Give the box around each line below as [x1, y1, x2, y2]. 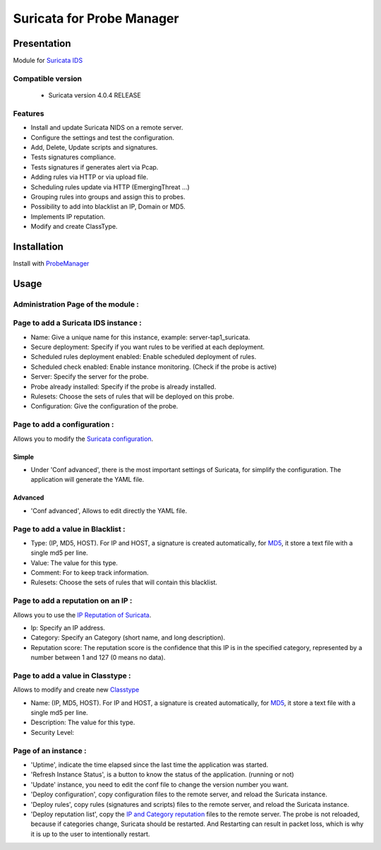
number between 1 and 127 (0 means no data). [30, 654, 166, 662]
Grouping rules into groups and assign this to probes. [30, 192, 186, 201]
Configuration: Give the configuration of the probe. [30, 402, 179, 411]
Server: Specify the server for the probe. [30, 372, 149, 381]
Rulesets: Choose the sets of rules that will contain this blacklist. [30, 578, 218, 586]
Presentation [13, 37, 71, 49]
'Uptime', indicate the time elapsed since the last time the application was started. [30, 760, 269, 769]
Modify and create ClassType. [30, 223, 118, 231]
